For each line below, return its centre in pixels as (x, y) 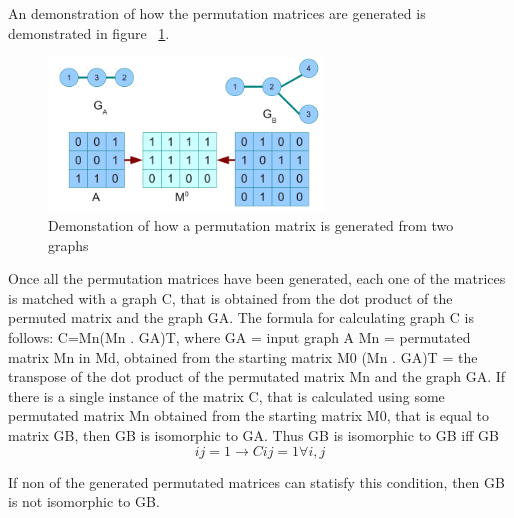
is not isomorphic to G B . (84, 501)
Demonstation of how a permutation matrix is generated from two (251, 225)
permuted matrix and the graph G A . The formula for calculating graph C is (241, 317)
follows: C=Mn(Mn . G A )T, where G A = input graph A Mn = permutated (239, 337)
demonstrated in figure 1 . (89, 32)
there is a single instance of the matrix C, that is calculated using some (226, 395)
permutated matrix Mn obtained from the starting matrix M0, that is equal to (249, 415)
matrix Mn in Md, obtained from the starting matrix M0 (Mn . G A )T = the (243, 356)
